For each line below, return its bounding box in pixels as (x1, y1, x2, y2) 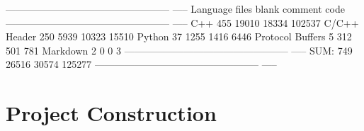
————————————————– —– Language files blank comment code (6, 1, 345, 16)
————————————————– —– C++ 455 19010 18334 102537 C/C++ (6, 15, 359, 30)
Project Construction (6, 98, 217, 127)
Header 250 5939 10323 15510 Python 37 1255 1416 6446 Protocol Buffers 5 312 (6, 29, 352, 44)
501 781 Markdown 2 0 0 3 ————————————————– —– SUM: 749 (6, 42, 353, 57)
